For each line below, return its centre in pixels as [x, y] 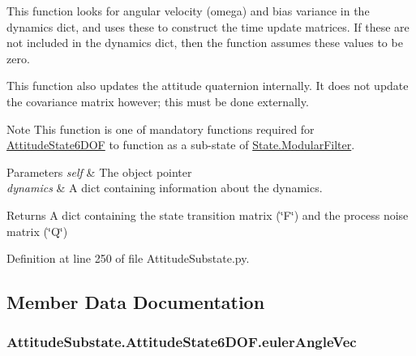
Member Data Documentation [136, 302]
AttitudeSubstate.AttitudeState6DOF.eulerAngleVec [182, 342]
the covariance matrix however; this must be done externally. [158, 101]
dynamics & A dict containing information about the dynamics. [165, 188]
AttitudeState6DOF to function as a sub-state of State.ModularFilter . [181, 145]
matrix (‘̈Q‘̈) [37, 231]
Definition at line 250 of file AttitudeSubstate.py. [128, 258]
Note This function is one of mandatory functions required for [161, 129]
